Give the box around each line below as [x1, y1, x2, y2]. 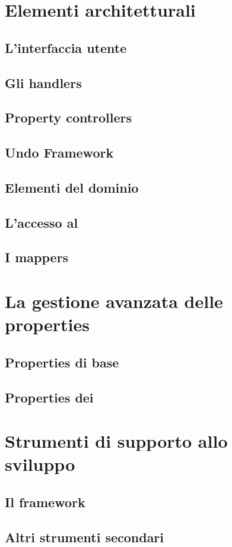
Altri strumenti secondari [5, 527, 164, 546]
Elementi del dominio [5, 178, 139, 196]
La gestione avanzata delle [5, 289, 223, 313]
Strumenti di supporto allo [5, 429, 228, 453]
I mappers [5, 248, 69, 266]
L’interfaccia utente [5, 38, 127, 56]
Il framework [5, 492, 85, 511]
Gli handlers [5, 73, 82, 92]
